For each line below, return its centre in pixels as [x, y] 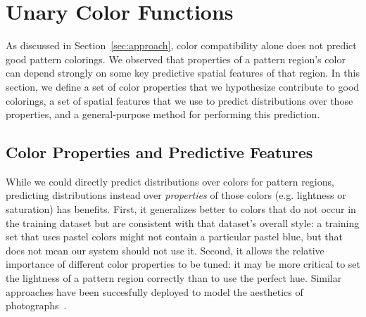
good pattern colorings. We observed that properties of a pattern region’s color [176, 59]
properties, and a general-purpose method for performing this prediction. [163, 114]
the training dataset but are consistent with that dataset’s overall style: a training [183, 222]
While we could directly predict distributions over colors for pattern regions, [170, 181]
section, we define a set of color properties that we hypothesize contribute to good [183, 86]
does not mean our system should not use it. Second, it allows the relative [165, 250]
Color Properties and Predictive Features [159, 152]
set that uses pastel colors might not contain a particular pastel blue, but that [174, 237]
